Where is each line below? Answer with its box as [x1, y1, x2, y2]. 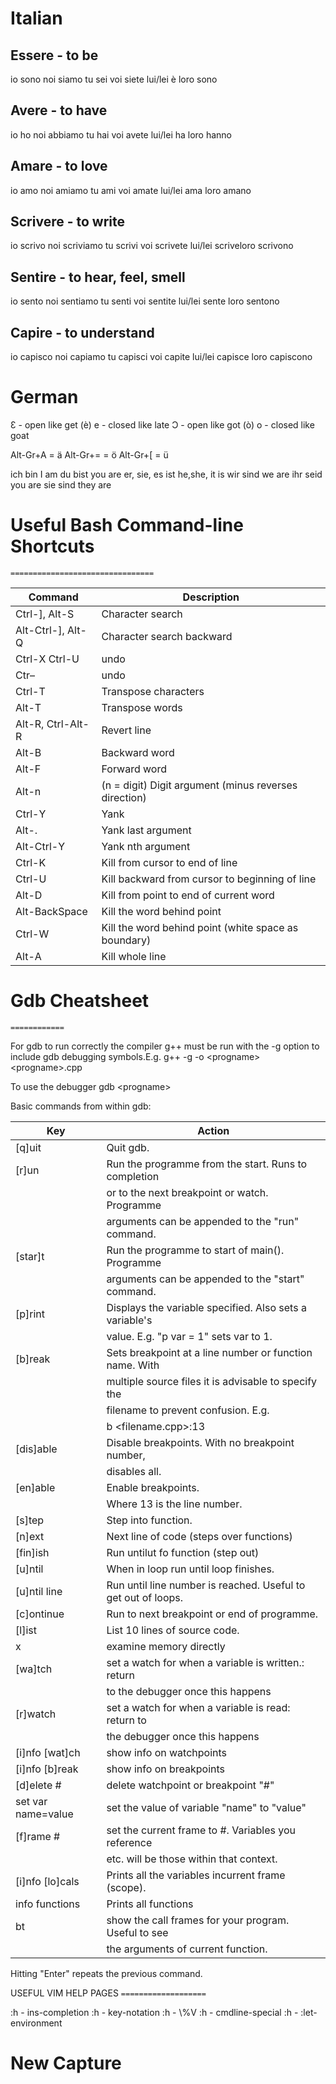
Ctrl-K [15, 855, 47, 869]
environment [10, 2017, 63, 2029]
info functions [15, 1897, 81, 1911]
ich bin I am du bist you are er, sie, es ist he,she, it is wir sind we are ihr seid [10, 468, 323, 480]
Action [197, 1123, 230, 1137]
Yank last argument [101, 823, 192, 837]
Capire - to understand [10, 324, 155, 341]
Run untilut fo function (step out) [106, 1545, 260, 1559]
